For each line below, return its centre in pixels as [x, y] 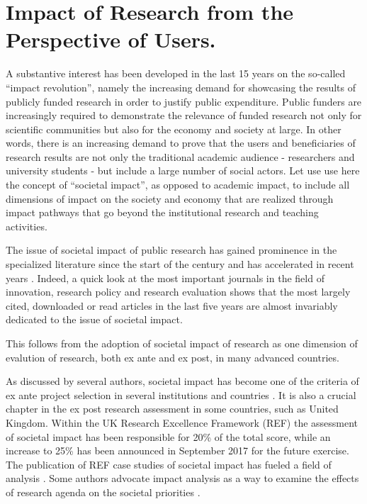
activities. [27, 226]
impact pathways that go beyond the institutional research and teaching [162, 212]
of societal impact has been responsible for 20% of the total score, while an [168, 436]
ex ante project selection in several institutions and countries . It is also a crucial [181, 394]
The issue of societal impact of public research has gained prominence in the [171, 250]
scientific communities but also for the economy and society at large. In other [174, 129]
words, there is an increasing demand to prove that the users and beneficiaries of [181, 143]
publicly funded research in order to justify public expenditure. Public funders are [184, 101]
